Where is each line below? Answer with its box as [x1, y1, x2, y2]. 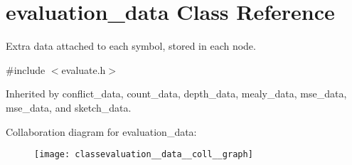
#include [6, 62, 46, 77]
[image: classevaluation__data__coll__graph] [34, 149, 253, 160]
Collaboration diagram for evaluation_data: [6, 124, 197, 139]
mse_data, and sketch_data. [6, 100, 132, 115]
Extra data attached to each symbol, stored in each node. [6, 38, 256, 53]
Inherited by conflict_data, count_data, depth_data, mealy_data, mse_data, [6, 86, 347, 101]
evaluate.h [61, 62, 106, 77]
